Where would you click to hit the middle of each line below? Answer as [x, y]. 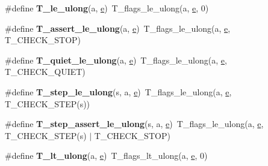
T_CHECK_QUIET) [45, 72]
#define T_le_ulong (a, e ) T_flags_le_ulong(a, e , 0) [107, 8]
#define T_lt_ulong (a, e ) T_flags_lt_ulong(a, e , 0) [106, 156]
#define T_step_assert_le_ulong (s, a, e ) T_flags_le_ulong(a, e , [134, 124]
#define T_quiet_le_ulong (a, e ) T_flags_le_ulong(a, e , [116, 60]
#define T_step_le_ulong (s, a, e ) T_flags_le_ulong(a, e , [118, 91]
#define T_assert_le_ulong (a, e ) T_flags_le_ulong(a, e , [118, 28]
